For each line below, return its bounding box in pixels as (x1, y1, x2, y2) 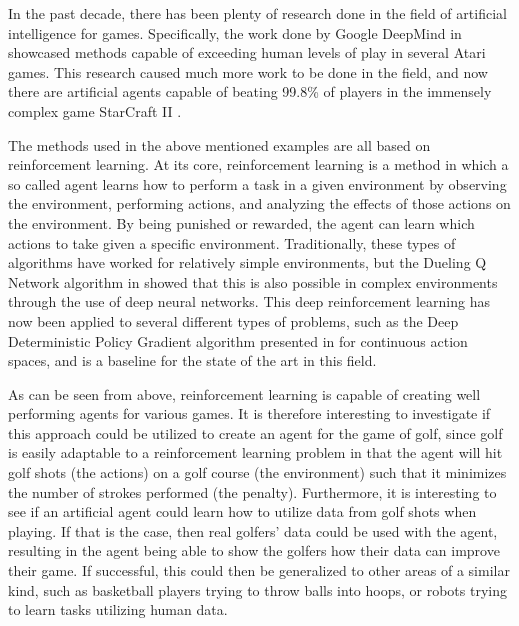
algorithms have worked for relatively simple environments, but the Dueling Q (8, 252, 487, 273)
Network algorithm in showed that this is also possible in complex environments (8, 271, 498, 292)
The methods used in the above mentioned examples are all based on (8, 134, 431, 155)
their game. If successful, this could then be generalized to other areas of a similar (8, 560, 510, 581)
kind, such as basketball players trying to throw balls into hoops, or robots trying (8, 579, 507, 600)
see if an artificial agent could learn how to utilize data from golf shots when (8, 501, 477, 522)
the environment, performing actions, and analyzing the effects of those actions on (8, 193, 511, 214)
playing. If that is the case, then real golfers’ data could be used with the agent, (8, 520, 498, 541)
